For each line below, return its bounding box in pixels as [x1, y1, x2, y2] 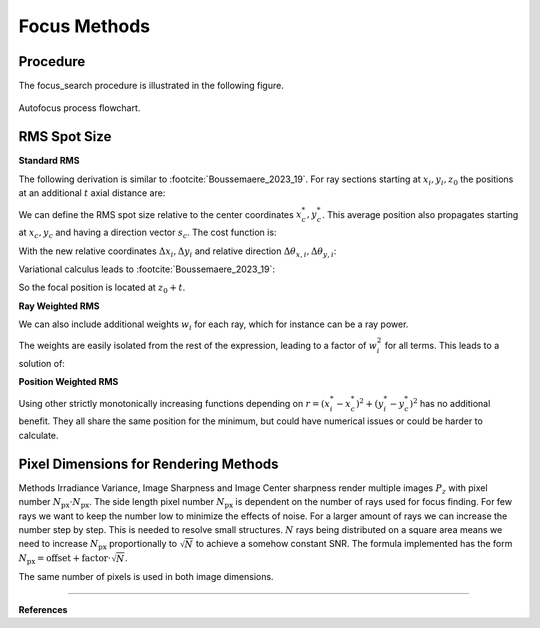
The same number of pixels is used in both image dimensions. [18, 571, 274, 583]
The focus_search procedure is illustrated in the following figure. [18, 80, 284, 92]
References [18, 603, 68, 615]
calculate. [18, 429, 59, 441]
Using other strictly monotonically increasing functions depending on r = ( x [18, 397, 330, 409]
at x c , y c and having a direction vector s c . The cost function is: [18, 226, 277, 240]
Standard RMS [18, 155, 80, 167]
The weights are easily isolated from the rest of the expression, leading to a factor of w [18, 340, 378, 352]
